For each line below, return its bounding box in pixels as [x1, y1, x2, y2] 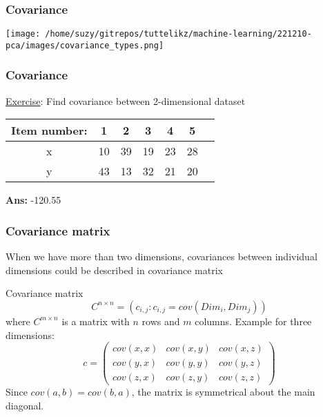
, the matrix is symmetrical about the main [131, 385, 315, 399]
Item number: [11, 122, 88, 139]
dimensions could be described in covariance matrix [6, 262, 223, 277]
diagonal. [6, 398, 44, 412]
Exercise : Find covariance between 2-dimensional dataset [6, 93, 246, 108]
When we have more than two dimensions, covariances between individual [6, 249, 317, 264]
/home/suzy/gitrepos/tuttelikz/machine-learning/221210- [45, 29, 312, 39]
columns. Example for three [195, 313, 312, 328]
